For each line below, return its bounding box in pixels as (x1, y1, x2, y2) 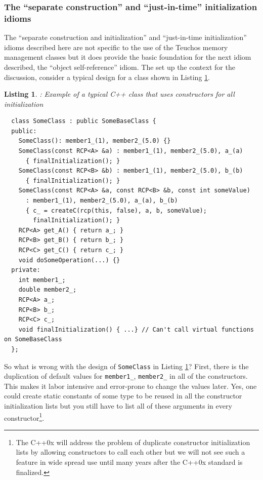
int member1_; (18, 276, 66, 284)
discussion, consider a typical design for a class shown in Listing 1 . (4, 71, 210, 82)
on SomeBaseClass (4, 336, 62, 343)
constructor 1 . (4, 411, 45, 423)
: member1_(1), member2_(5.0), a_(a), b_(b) (25, 197, 178, 205)
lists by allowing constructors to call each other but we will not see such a (16, 447, 245, 457)
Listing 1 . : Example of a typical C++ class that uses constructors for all (4, 89, 235, 99)
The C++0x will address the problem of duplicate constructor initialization (16, 436, 250, 447)
